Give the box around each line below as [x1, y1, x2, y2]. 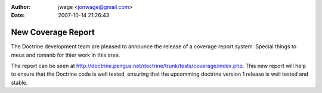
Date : [11, 12, 25, 19]
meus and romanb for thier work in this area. [11, 51, 120, 58]
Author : [11, 4, 31, 10]
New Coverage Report [11, 27, 95, 38]
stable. [11, 79, 28, 86]
